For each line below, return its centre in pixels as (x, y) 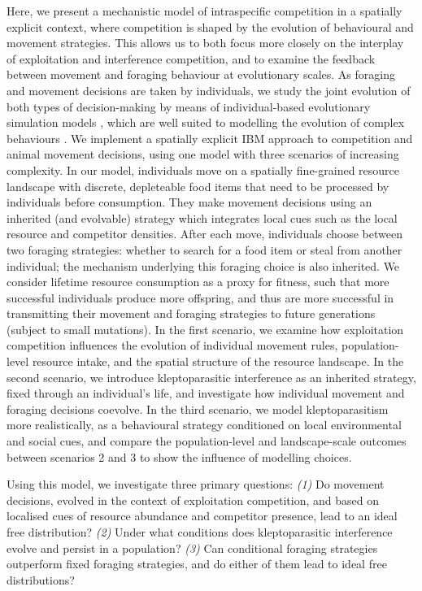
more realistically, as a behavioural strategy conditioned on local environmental (204, 425)
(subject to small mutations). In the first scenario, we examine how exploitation (205, 329)
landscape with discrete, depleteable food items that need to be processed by (198, 186)
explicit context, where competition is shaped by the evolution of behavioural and (210, 26)
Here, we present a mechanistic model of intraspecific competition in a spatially (204, 11)
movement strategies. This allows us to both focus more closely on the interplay (205, 43)
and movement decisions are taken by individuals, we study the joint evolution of (209, 90)
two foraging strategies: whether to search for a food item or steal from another (204, 249)
